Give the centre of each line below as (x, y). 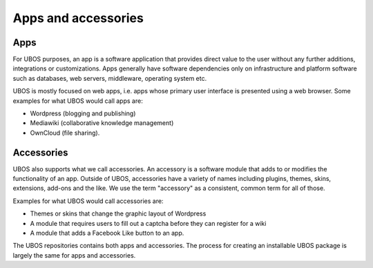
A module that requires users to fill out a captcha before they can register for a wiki (148, 223)
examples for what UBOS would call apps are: (78, 101)
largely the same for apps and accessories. (74, 255)
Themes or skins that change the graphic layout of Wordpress (118, 213)
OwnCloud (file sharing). (65, 133)
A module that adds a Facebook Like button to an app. (107, 233)
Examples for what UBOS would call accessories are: (88, 201)
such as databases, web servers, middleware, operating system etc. (110, 78)
